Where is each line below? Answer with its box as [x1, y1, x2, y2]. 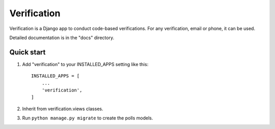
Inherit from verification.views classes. [22, 106, 103, 112]
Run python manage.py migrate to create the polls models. [22, 115, 153, 121]
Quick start [9, 48, 46, 56]
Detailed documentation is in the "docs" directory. [9, 35, 115, 41]
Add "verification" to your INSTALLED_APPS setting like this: [22, 61, 149, 67]
